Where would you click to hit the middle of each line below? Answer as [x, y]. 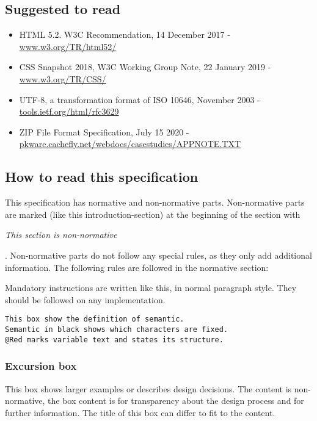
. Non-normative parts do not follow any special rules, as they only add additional [158, 255]
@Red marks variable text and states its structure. [114, 340]
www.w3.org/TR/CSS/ [63, 78]
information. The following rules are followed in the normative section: [137, 267]
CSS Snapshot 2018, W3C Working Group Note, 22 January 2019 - [145, 67]
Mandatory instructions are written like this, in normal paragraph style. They [151, 288]
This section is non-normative [61, 235]
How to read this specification [102, 177]
